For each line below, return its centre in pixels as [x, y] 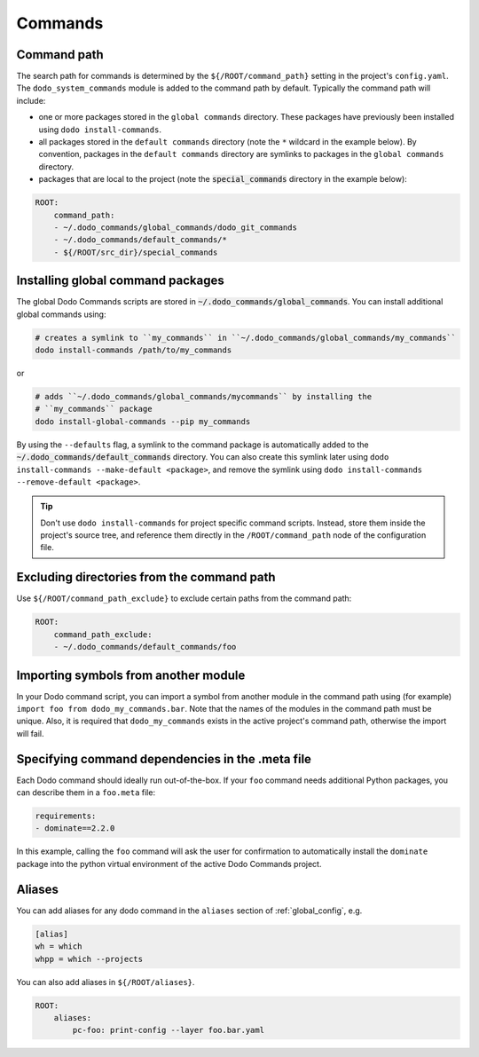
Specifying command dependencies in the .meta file [164, 759]
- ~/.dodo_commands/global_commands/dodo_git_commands [175, 227]
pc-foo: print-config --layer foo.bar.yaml [169, 1030]
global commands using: [61, 314]
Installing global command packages [121, 281]
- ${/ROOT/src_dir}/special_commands [136, 252]
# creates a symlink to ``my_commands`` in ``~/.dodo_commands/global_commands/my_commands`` [246, 338]
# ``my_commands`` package [94, 409]
